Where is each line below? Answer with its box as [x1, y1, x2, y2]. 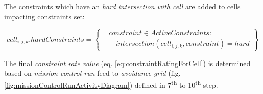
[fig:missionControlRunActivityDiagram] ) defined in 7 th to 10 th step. [4, 78, 218, 90]
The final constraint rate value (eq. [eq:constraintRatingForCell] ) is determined [4, 57, 251, 68]
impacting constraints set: [4, 11, 85, 21]
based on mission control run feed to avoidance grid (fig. [4, 68, 181, 78]
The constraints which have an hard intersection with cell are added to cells [4, 1, 241, 11]
